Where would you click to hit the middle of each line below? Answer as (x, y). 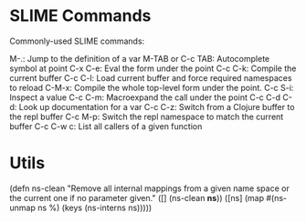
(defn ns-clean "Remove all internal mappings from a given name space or (149, 188)
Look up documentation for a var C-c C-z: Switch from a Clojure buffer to (157, 106)
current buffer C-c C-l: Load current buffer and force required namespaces (151, 77)
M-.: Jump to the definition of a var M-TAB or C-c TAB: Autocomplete (140, 58)
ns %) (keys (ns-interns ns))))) (95, 207)
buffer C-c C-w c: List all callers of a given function (106, 126)
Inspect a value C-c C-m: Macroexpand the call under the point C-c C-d (145, 97)
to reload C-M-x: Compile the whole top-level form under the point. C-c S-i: (152, 87)
